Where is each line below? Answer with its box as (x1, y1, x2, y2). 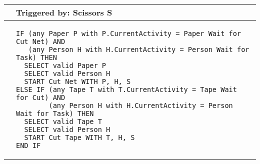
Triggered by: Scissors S (16, 6, 112, 18)
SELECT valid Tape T (24, 117, 102, 125)
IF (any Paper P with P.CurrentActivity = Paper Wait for (16, 29, 241, 37)
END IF (16, 141, 41, 149)
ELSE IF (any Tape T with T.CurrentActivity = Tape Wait (16, 85, 237, 93)
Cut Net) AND (16, 37, 65, 45)
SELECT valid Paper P (24, 61, 106, 69)
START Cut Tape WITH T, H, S (24, 133, 135, 141)
